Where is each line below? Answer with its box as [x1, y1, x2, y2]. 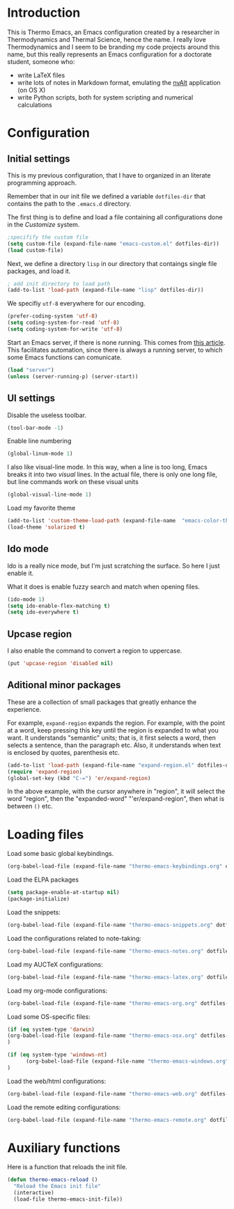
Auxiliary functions [7, 1140, 120, 1155]
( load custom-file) [7, 247, 64, 253]
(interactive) [13, 1189, 54, 1196]
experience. [7, 705, 42, 713]
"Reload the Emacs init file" [13, 1183, 101, 1190]
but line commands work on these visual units [7, 478, 139, 486]
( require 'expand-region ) [7, 768, 82, 775]
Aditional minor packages [7, 679, 121, 691]
